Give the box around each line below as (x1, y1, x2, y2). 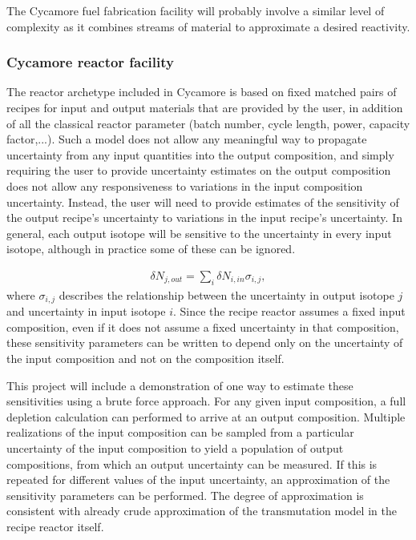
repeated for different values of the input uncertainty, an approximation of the (6, 471, 390, 488)
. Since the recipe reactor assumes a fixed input (173, 303, 406, 320)
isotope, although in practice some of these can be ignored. (6, 240, 296, 257)
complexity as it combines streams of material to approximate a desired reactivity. (6, 18, 410, 34)
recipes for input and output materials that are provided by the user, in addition (6, 99, 403, 115)
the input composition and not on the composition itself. (6, 350, 285, 366)
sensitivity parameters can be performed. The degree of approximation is (6, 486, 364, 503)
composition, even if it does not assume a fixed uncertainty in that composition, (6, 318, 399, 335)
